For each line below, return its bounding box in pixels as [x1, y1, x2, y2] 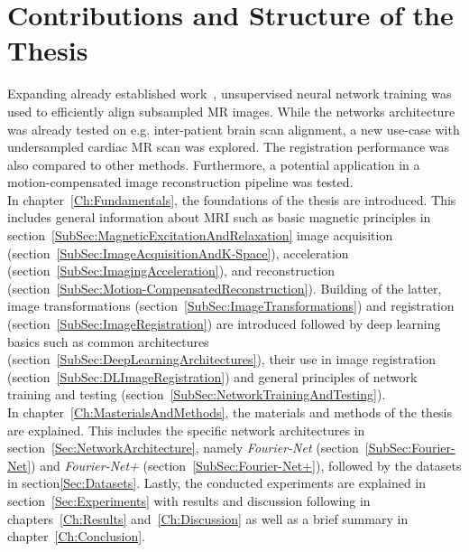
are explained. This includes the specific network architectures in [7, 420, 365, 439]
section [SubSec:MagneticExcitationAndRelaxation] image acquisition [7, 226, 393, 245]
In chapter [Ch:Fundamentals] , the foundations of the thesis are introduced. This [7, 190, 456, 209]
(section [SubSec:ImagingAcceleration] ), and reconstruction [7, 261, 336, 280]
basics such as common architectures [7, 332, 209, 351]
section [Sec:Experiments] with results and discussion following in [7, 491, 371, 510]
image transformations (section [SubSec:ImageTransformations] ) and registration [7, 296, 455, 315]
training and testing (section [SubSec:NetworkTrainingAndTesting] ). [7, 385, 386, 404]
